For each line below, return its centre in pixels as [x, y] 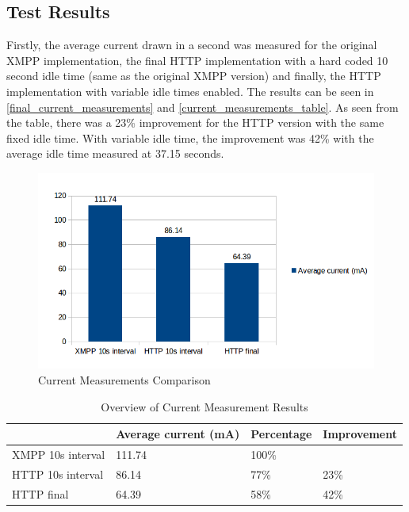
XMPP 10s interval [59, 455]
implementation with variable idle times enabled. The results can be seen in [190, 91]
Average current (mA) [178, 434]
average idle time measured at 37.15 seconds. [115, 153]
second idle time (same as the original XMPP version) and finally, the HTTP [194, 76]
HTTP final [40, 493]
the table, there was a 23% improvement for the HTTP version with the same [195, 122]
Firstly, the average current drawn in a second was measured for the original [192, 45]
